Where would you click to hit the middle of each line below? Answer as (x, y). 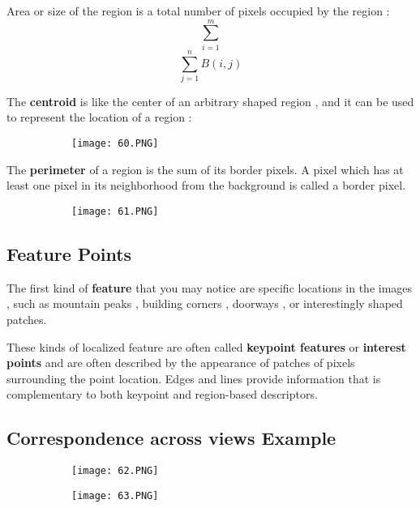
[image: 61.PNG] (115, 211)
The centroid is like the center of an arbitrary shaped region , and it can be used (210, 101)
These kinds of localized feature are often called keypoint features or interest (206, 346)
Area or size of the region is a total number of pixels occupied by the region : (198, 11)
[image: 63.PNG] (115, 495)
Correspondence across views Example (171, 438)
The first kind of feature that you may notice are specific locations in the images (210, 287)
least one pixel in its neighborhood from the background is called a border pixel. (206, 185)
